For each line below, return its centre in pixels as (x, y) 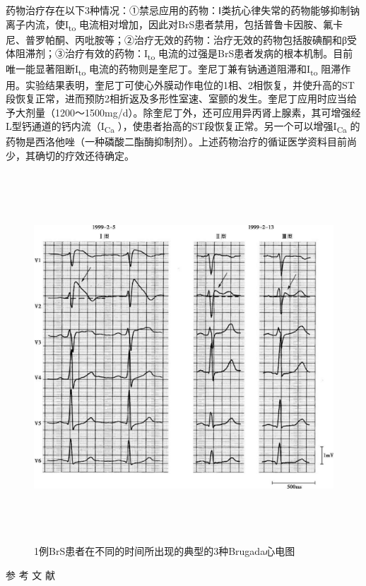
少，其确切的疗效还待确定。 (70, 156)
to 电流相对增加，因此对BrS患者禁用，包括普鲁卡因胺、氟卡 (206, 25)
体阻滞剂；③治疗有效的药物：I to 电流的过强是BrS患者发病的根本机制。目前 (179, 54)
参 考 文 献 (30, 574)
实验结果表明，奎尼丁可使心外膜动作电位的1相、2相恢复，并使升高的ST (190, 84)
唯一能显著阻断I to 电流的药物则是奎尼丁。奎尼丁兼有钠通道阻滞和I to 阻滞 (173, 70)
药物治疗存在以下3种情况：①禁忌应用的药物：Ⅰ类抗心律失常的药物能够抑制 (178, 10)
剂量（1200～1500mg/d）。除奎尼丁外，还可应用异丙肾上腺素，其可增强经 (193, 112)
